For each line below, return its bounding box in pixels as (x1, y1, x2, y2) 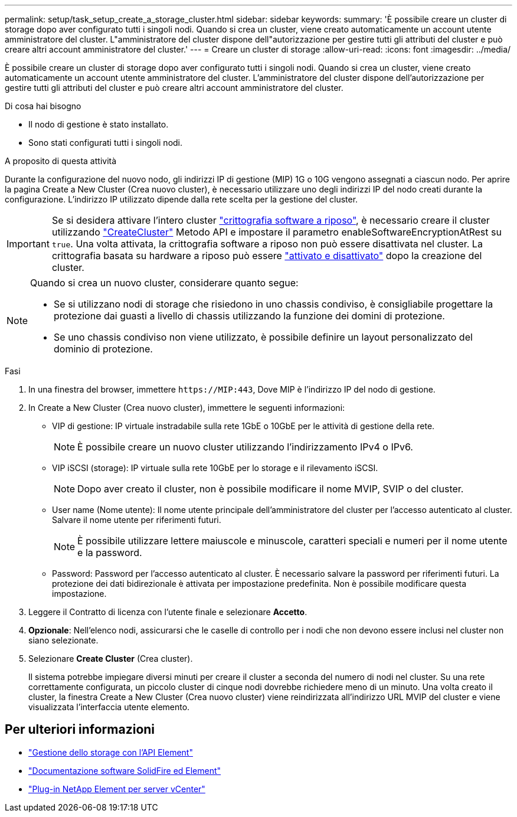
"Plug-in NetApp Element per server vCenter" (28, 783, 205, 794)
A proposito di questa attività (5, 156, 117, 166)
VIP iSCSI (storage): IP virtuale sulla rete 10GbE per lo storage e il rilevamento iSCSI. (52, 463, 378, 473)
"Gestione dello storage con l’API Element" (28, 747, 193, 757)
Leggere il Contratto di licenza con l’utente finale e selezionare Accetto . (28, 607, 307, 617)
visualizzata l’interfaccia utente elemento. (28, 702, 190, 712)
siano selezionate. (28, 635, 99, 645)
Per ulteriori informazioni (5, 722, 155, 737)
